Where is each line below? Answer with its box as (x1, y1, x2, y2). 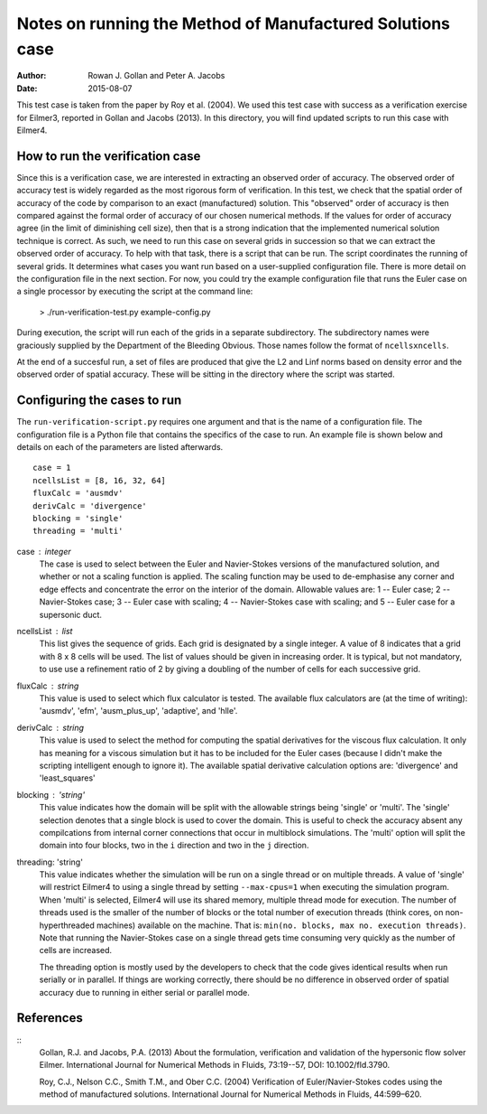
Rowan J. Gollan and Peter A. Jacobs (87, 70, 225, 81)
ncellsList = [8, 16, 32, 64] (32, 475, 167, 485)
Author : (16, 70, 47, 81)
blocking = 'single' (32, 513, 124, 523)
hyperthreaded (39, 920, 95, 931)
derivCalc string (16, 722, 85, 733)
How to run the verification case (16, 148, 201, 164)
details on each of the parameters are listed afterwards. (16, 441, 224, 452)
